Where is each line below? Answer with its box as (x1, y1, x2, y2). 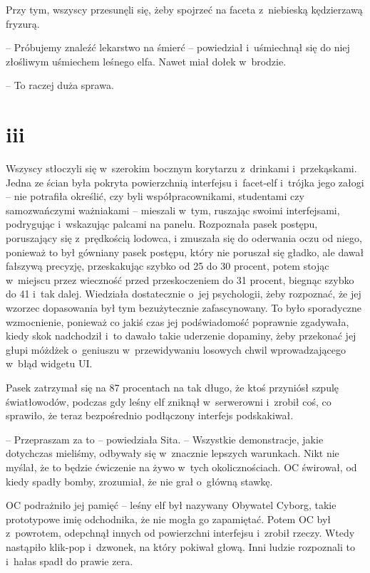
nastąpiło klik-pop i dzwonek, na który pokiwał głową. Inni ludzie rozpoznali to (6, 539, 355, 554)
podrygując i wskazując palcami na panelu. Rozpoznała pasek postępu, (6, 216, 318, 231)
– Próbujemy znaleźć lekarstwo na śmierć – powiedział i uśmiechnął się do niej (6, 40, 350, 55)
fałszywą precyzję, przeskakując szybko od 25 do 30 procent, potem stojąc (6, 258, 329, 273)
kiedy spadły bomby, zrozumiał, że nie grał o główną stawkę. (6, 473, 273, 488)
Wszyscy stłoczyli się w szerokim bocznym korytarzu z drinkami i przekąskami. (6, 161, 357, 176)
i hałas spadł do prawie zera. (6, 553, 133, 568)
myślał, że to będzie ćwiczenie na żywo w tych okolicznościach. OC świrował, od (6, 459, 357, 474)
